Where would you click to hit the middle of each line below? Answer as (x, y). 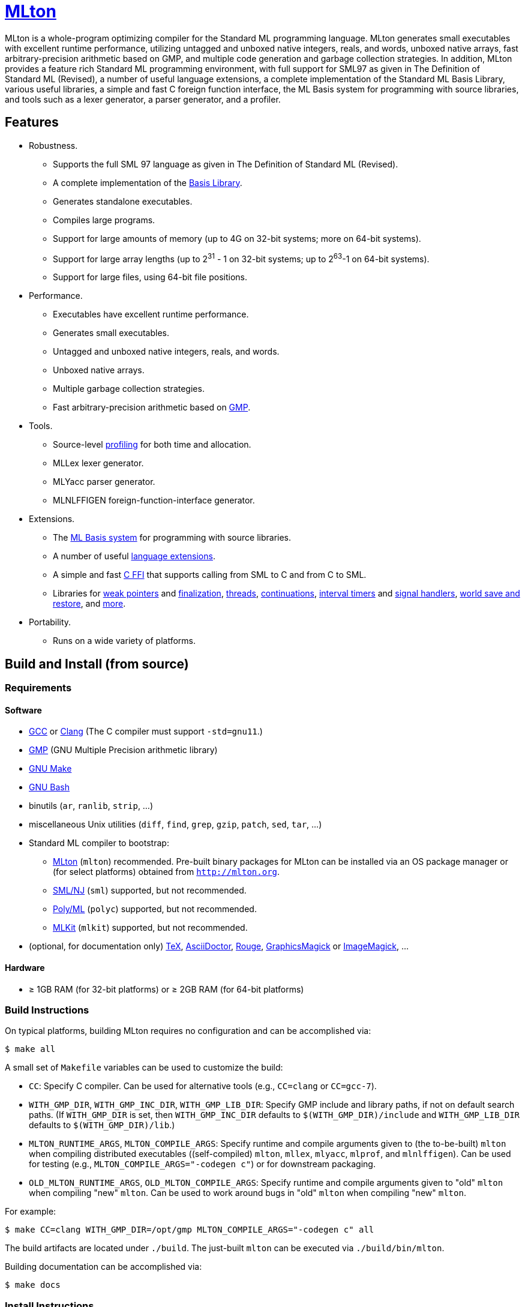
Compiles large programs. (104, 220)
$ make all (30, 1049)
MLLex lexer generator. (98, 463)
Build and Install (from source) (97, 664)
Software (23, 710)
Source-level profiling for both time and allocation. (152, 445)
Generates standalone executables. (123, 201)
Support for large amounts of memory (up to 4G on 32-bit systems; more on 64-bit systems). (237, 238)
